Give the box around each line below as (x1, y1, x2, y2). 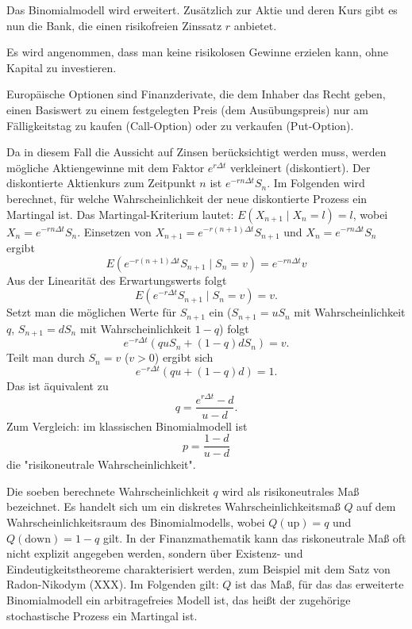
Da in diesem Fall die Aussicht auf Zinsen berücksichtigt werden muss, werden (6, 144, 387, 160)
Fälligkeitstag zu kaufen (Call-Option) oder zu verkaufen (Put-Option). (6, 117, 354, 133)
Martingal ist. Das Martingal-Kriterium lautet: (6, 205, 234, 222)
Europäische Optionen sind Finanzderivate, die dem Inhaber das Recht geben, (6, 86, 386, 102)
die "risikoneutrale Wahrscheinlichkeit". (6, 456, 196, 473)
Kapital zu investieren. (6, 59, 117, 75)
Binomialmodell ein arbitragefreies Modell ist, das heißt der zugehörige (6, 591, 351, 608)
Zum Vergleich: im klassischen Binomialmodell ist (6, 417, 248, 434)
